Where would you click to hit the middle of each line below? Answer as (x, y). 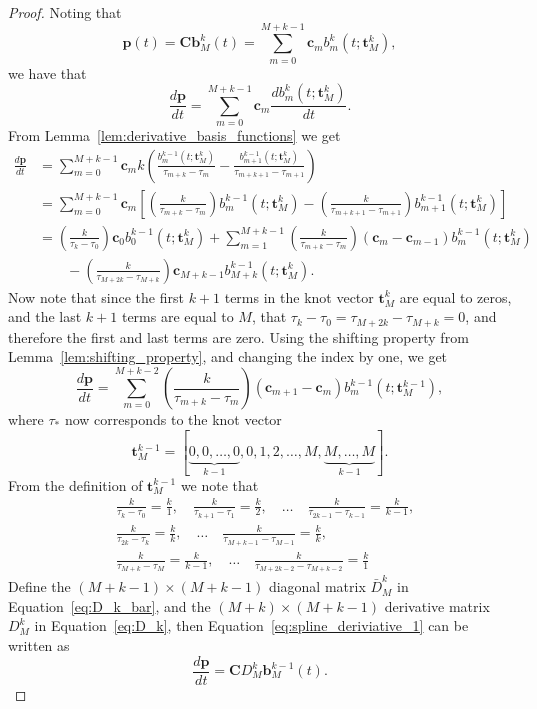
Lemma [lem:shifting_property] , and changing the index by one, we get (228, 356)
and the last (45, 316)
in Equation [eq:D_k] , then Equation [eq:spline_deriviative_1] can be (251, 625)
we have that (47, 72)
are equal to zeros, (455, 296)
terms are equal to (177, 316)
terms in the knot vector (299, 296)
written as (39, 644)
